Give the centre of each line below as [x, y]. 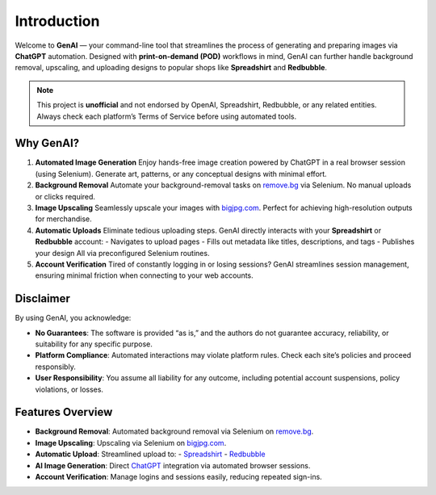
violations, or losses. [69, 389]
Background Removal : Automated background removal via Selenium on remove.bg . [174, 431]
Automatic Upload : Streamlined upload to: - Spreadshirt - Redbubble [150, 454]
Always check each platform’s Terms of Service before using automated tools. [167, 116]
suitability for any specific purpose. [94, 344]
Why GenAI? [47, 143]
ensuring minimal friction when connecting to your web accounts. [144, 275]
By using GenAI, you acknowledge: [73, 318]
